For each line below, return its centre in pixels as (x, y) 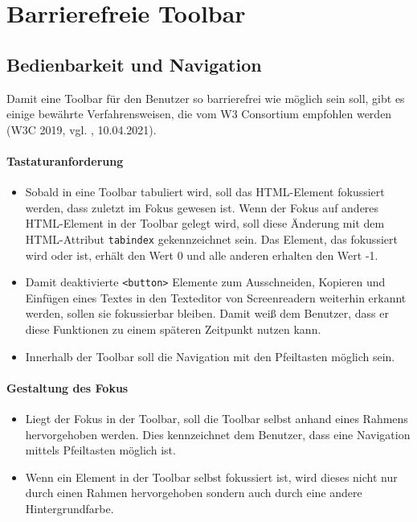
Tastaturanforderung (65, 160)
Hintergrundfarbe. (69, 508)
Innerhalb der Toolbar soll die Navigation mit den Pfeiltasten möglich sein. (210, 356)
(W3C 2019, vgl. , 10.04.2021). (82, 129)
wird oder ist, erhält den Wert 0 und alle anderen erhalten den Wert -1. (202, 255)
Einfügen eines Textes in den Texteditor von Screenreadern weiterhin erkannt (216, 297)
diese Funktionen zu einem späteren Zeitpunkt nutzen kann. (173, 329)
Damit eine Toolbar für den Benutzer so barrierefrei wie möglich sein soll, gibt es (206, 98)
